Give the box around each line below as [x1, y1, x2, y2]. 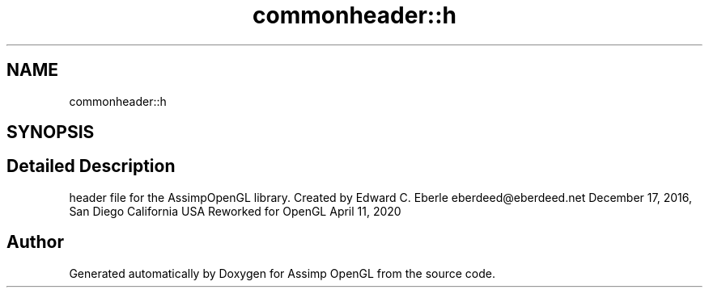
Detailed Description [6, 156, 176, 177]
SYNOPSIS [6, 122, 95, 143]
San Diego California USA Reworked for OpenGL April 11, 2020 [69, 204, 401, 218]
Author [6, 232, 64, 253]
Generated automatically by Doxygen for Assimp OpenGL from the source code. [69, 266, 496, 280]
